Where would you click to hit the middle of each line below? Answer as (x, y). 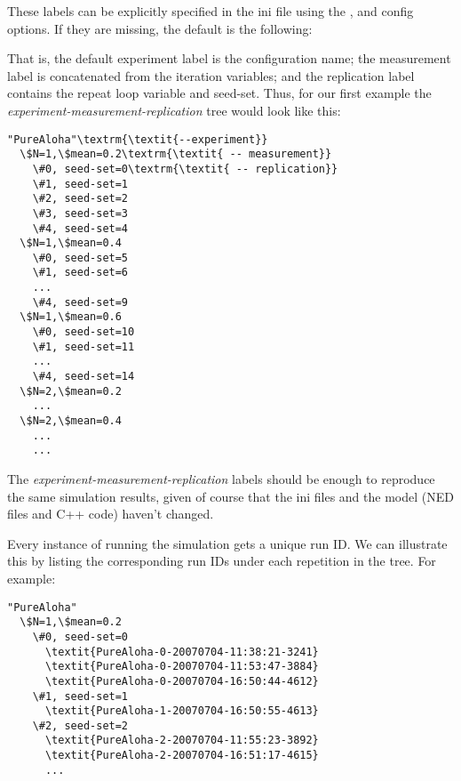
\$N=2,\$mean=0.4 (71, 421)
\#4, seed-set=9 (80, 302)
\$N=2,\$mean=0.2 (71, 391)
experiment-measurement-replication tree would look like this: (174, 110)
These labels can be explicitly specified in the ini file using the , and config (211, 11)
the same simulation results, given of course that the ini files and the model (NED (230, 496)
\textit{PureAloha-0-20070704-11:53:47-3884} (182, 667)
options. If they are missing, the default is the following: (160, 28)
